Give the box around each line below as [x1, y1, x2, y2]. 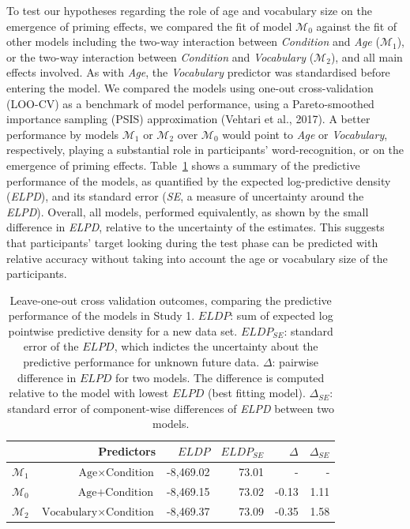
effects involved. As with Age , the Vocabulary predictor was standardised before [6, 64, 390, 81]
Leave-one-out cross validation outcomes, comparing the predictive [9, 291, 332, 308]
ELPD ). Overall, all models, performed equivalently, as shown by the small [6, 203, 369, 219]
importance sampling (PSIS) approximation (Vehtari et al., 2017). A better [6, 111, 371, 127]
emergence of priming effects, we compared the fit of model [6, 17, 292, 34]
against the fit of [316, 17, 397, 34]
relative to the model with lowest [9, 385, 169, 401]
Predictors [98, 443, 156, 460]
